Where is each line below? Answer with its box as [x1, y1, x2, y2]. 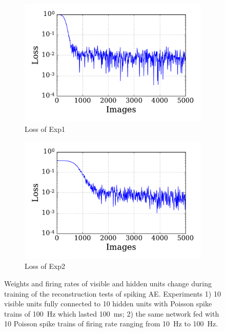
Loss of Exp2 [25, 261, 66, 271]
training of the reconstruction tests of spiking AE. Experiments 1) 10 [4, 288, 221, 299]
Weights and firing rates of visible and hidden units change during [4, 278, 212, 289]
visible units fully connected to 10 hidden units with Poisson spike [4, 298, 212, 309]
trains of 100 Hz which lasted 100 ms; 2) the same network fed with [4, 308, 219, 319]
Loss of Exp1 [25, 123, 66, 134]
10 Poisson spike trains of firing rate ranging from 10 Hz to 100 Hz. [4, 318, 218, 329]
